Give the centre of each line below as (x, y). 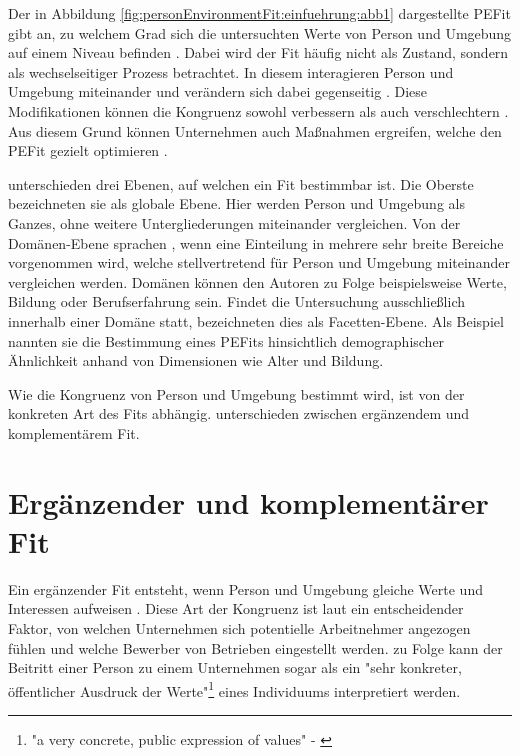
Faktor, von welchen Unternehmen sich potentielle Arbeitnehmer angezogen (239, 627)
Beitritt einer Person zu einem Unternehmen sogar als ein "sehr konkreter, (235, 667)
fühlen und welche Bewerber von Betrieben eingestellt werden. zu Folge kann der (255, 647)
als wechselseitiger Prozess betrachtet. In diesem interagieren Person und (231, 71)
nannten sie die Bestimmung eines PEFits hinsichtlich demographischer (226, 340)
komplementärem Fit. (74, 432)
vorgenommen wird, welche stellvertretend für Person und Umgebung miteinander (259, 262)
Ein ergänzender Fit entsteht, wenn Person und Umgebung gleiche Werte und (245, 588)
